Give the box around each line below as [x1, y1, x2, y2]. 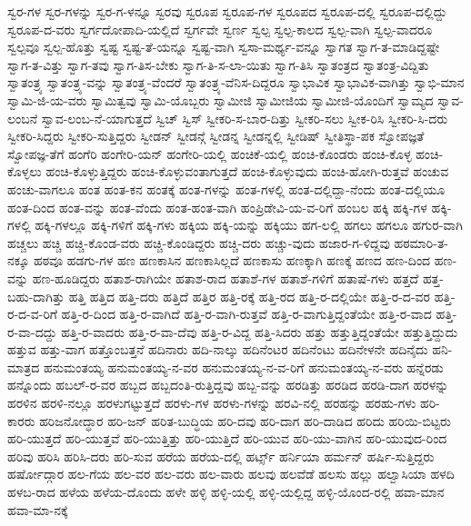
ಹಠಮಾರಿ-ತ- [394, 233, 448, 252]
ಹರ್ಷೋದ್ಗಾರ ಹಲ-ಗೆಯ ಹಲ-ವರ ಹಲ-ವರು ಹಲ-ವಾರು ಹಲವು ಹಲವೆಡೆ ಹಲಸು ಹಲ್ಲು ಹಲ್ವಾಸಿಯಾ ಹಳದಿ [7, 464, 455, 483]
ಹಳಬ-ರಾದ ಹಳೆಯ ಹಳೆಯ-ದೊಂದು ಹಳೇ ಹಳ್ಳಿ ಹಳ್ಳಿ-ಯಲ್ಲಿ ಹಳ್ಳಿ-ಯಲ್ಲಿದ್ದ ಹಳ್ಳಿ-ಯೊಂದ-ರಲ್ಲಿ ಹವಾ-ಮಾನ [7, 482, 445, 501]
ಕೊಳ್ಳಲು [7, 162, 42, 181]
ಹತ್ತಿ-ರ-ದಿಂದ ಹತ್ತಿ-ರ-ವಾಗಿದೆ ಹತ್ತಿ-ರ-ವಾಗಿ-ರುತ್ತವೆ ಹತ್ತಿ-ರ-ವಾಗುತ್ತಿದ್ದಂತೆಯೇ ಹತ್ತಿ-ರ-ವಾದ [61, 304, 432, 323]
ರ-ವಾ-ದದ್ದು [7, 322, 57, 341]
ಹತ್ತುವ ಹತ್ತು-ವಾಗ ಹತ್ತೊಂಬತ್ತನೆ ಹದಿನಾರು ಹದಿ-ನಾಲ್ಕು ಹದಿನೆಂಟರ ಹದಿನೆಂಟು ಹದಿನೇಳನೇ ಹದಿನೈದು [7, 340, 428, 359]
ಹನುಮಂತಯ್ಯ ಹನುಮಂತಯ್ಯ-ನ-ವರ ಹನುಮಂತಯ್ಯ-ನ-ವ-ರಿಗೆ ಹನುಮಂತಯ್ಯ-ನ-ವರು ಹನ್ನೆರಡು [43, 357, 444, 376]
